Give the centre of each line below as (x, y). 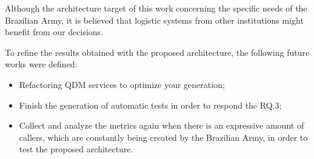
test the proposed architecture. (76, 149)
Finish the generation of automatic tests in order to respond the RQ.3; (150, 105)
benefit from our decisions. (54, 32)
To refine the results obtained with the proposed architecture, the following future (157, 52)
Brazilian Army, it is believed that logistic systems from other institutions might (154, 20)
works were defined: (41, 64)
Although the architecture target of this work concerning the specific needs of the (156, 8)
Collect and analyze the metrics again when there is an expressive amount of (162, 125)
